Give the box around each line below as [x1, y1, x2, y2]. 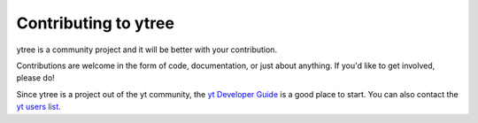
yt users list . [16, 102, 61, 112]
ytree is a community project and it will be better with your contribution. [16, 44, 278, 55]
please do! [16, 73, 55, 83]
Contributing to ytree [16, 13, 174, 33]
